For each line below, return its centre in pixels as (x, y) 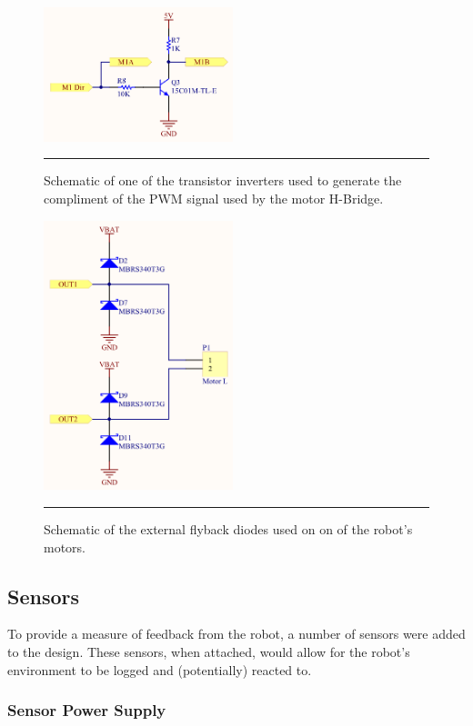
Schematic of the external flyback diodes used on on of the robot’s (228, 528)
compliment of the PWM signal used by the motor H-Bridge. (214, 198)
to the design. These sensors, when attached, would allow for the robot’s (209, 651)
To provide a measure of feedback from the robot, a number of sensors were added (236, 634)
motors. (65, 547)
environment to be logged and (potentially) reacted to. (160, 669)
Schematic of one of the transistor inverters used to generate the (223, 180)
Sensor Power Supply (87, 710)
